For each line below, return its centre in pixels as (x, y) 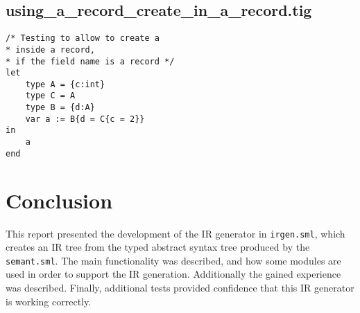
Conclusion (59, 200)
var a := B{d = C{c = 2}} (85, 119)
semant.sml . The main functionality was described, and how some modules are (173, 260)
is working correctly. (49, 301)
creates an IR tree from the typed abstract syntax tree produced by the (158, 247)
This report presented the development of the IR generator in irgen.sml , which (175, 233)
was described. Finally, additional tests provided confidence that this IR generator (180, 288)
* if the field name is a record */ (90, 61)
